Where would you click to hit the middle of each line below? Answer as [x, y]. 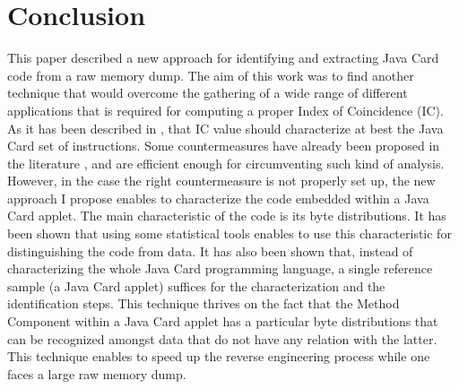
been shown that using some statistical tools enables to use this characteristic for [229, 233]
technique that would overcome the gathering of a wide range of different [208, 93]
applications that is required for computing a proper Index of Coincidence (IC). [225, 110]
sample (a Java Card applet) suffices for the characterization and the [196, 285]
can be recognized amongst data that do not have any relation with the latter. [222, 338]
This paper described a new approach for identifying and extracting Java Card [223, 58]
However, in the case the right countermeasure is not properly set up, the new [221, 181]
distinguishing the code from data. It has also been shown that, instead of [210, 251]
